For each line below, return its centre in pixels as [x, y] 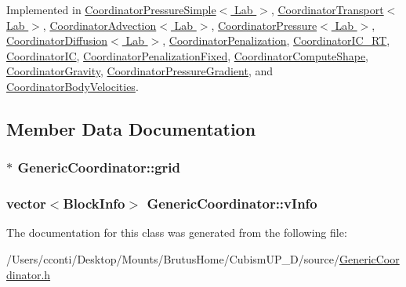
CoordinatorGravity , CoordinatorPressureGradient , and [140, 71]
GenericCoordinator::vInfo [232, 203]
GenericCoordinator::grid [99, 167]
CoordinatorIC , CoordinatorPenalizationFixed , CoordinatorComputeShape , [187, 55]
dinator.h [29, 274]
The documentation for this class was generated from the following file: [177, 233]
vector [26, 203]
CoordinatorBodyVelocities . [72, 86]
